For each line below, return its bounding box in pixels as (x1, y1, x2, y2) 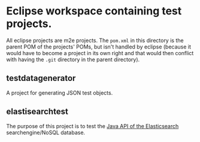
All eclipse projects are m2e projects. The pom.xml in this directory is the (6, 37, 184, 44)
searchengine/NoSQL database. (6, 129, 86, 136)
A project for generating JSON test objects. (6, 89, 113, 96)
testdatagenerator (6, 73, 76, 83)
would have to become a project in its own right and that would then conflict (6, 49, 194, 56)
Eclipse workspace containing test (6, 4, 182, 18)
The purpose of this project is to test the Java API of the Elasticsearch (6, 122, 179, 129)
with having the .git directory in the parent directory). (6, 56, 140, 63)
